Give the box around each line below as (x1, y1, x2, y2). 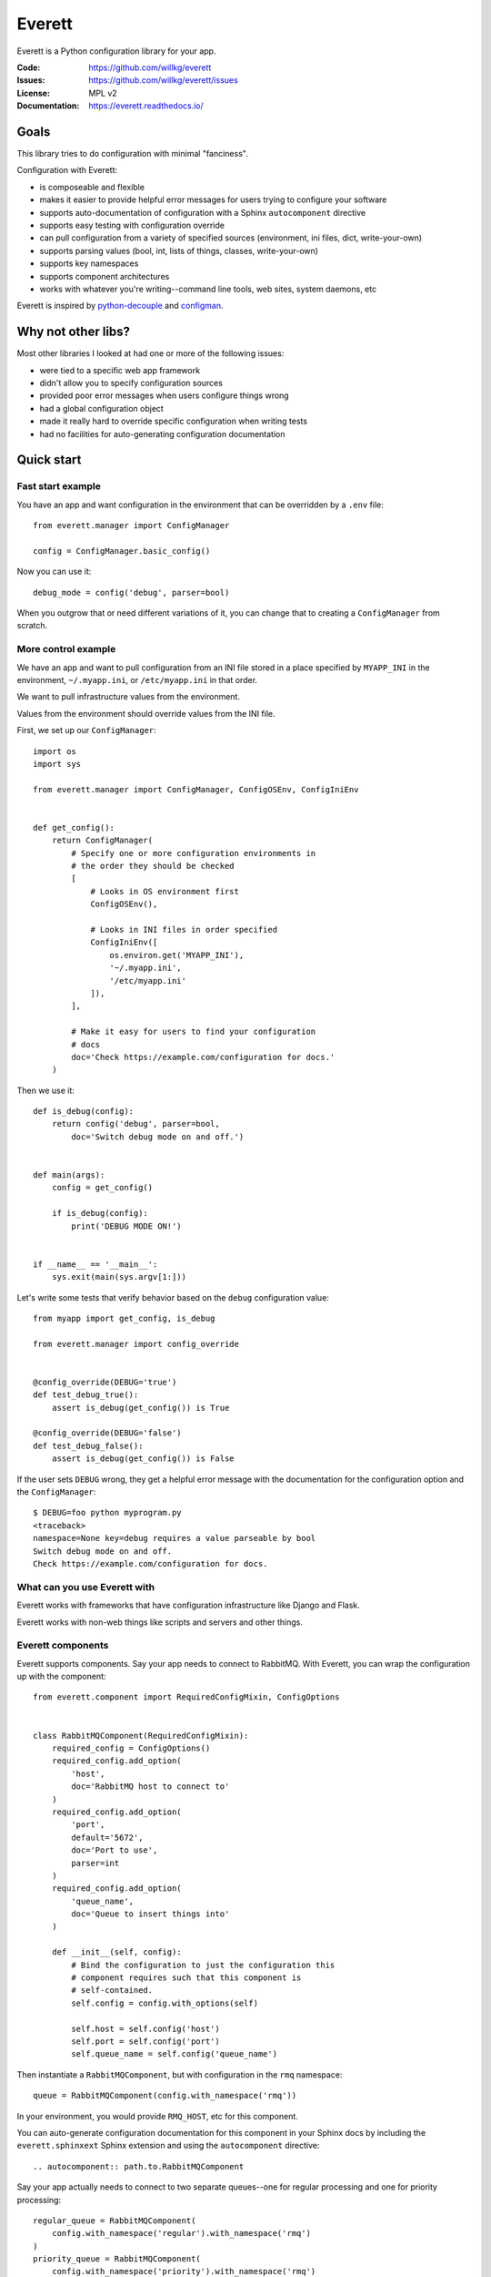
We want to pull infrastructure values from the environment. (16, 691, 241, 702)
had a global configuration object (39, 403, 164, 414)
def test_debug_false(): (33, 1440, 144, 1451)
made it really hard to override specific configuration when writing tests (39, 415, 308, 427)
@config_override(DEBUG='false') (33, 1428, 182, 1438)
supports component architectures (39, 271, 170, 281)
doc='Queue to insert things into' (71, 1909, 230, 1919)
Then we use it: (16, 1085, 75, 1096)
